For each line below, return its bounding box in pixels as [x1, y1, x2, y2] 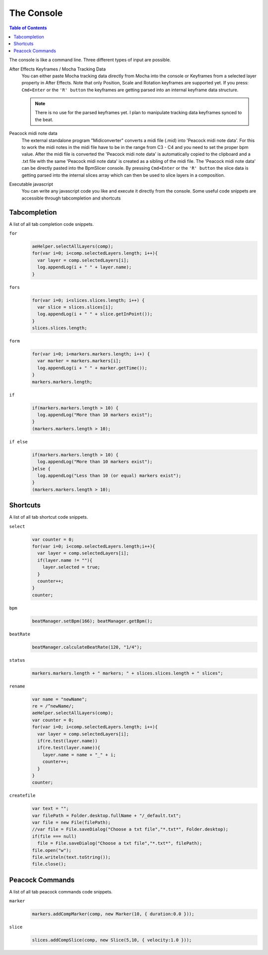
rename [9, 683, 25, 689]
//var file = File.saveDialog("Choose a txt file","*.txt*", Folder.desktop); [32, 826, 228, 832]
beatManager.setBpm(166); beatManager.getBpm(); [32, 618, 153, 624]
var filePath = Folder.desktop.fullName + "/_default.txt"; [32, 813, 182, 819]
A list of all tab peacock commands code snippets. [9, 888, 113, 894]
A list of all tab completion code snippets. [9, 221, 94, 227]
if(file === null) [32, 833, 77, 839]
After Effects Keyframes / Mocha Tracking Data [9, 66, 106, 72]
